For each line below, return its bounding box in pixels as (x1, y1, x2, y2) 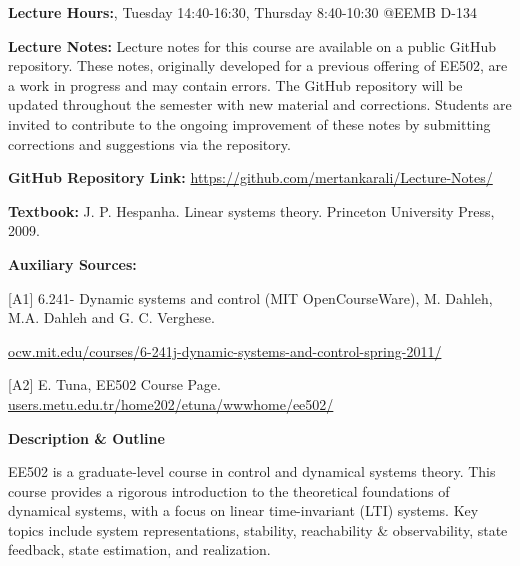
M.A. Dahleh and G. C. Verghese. (8, 307, 215, 328)
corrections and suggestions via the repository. (8, 133, 291, 154)
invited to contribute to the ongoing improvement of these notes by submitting (8, 113, 491, 134)
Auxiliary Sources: (8, 253, 137, 274)
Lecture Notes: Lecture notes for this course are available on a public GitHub (8, 35, 497, 56)
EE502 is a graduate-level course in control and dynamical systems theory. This (8, 461, 496, 482)
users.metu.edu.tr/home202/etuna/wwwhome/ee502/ (8, 393, 334, 414)
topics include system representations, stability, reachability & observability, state (8, 519, 508, 540)
